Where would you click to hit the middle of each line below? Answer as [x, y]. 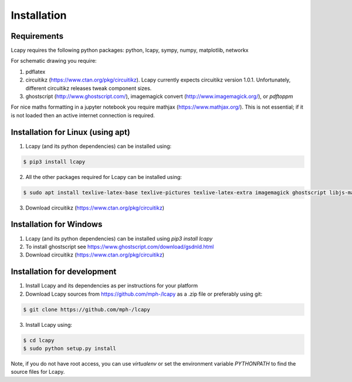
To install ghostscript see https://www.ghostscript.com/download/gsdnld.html [120, 246]
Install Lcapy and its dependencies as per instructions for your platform [112, 286]
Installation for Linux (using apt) [70, 132]
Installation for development [64, 272]
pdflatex [35, 72]
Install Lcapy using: [49, 324]
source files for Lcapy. [38, 372]
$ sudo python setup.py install [70, 348]
